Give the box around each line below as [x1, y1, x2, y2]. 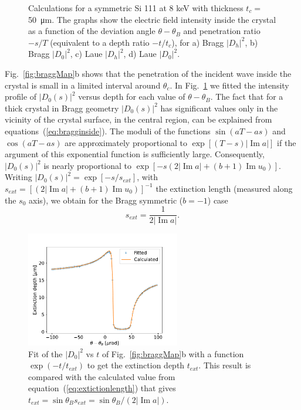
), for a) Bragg [171, 36, 224, 48]
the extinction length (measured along [155, 182, 293, 194]
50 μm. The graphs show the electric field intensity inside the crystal [28, 13, 276, 25]
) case [207, 194, 228, 206]
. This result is [198, 359, 251, 371]
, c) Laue [70, 48, 103, 60]
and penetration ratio [183, 25, 261, 37]
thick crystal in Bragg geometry [5, 101, 119, 114]
